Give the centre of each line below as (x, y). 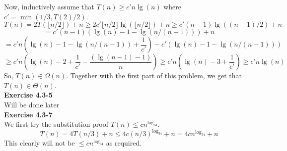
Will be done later (32, 104)
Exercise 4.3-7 (28, 114)
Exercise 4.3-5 (28, 95)
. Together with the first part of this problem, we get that (154, 75)
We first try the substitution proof (56, 124)
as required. (124, 143)
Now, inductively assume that (49, 6)
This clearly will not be (39, 143)
